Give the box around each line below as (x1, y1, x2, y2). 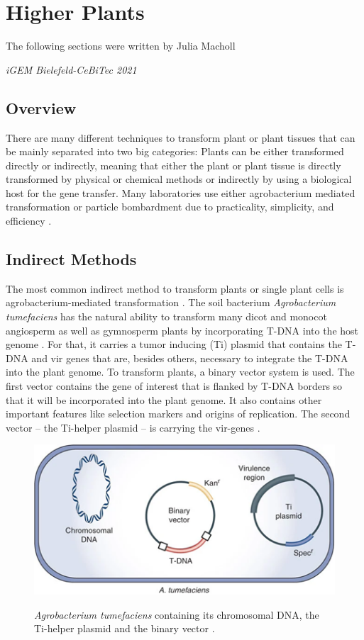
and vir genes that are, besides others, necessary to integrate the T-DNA (31, 350, 348, 365)
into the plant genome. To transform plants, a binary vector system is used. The (6, 364, 355, 379)
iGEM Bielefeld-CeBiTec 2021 (6, 62, 137, 77)
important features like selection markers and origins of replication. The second (6, 406, 351, 421)
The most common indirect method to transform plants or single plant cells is (6, 281, 344, 296)
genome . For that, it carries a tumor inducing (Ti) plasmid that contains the (6, 337, 342, 352)
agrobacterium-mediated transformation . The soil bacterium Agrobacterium (6, 295, 336, 310)
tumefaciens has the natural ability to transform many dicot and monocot (6, 309, 327, 324)
